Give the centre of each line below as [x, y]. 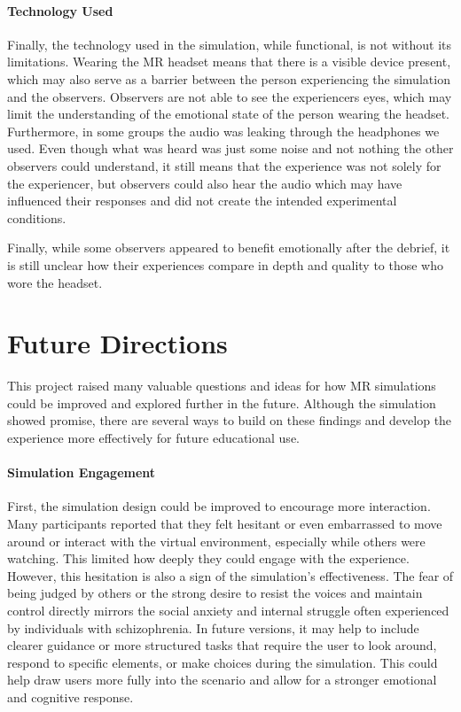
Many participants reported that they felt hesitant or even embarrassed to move [225, 523]
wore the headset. [55, 282]
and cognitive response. [70, 697]
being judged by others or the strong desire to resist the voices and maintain [215, 593]
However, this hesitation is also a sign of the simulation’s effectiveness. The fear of [230, 575]
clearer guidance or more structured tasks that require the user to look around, [222, 645]
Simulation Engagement [82, 472]
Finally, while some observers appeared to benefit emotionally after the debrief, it [229, 248]
